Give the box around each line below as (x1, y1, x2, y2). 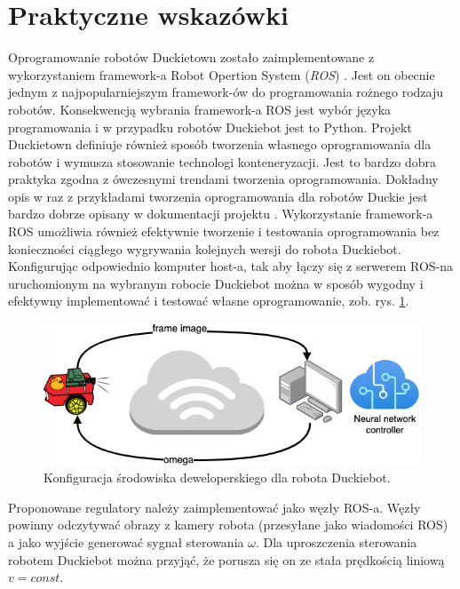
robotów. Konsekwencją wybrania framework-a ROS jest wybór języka (8, 99, 392, 118)
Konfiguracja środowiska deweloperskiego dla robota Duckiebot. (44, 468, 391, 487)
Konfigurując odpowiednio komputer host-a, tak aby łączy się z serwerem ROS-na (8, 257, 454, 275)
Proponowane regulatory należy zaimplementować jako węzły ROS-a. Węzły (8, 497, 421, 516)
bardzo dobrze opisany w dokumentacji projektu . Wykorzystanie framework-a (8, 204, 433, 223)
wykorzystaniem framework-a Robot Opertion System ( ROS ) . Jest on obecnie (8, 65, 435, 84)
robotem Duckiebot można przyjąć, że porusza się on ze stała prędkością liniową (8, 550, 445, 569)
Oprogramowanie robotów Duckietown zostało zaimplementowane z (8, 48, 375, 67)
